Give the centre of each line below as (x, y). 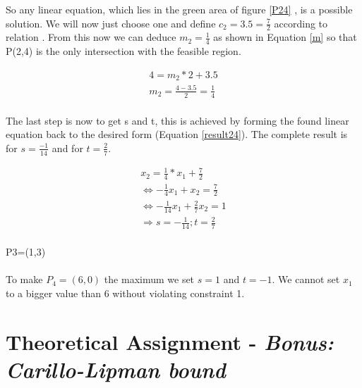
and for (67, 148)
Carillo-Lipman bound (116, 370)
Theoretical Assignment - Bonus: (170, 342)
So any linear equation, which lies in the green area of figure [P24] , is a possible (179, 9)
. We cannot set (306, 279)
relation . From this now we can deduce (91, 37)
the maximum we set (149, 279)
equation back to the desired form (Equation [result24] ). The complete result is (177, 134)
